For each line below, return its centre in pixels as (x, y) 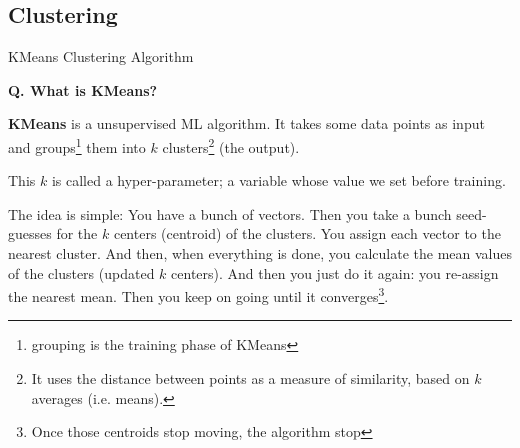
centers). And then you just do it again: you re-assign (335, 272)
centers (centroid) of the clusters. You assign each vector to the (307, 233)
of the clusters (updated (81, 272)
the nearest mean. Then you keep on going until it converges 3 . (198, 294)
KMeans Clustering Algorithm (101, 56)
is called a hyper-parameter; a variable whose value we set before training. (278, 180)
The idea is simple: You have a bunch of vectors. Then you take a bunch (230, 213)
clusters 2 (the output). (231, 145)
